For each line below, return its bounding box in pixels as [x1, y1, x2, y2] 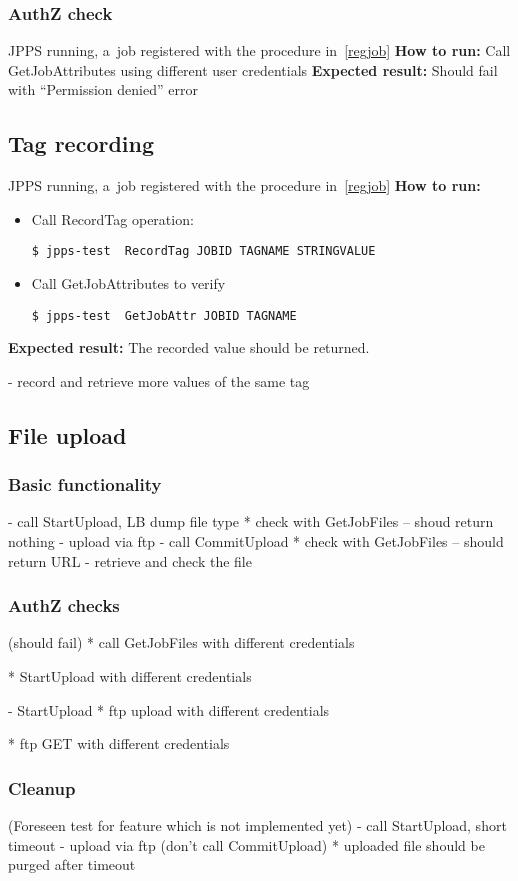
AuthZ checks [8, 593, 120, 618]
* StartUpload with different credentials [8, 666, 252, 687]
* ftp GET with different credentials [8, 733, 230, 754]
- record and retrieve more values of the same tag [8, 370, 310, 391]
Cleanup [8, 775, 76, 800]
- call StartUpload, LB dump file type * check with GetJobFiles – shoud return [8, 511, 494, 532]
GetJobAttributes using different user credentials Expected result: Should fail [8, 59, 498, 80]
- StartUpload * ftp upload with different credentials [8, 699, 330, 720]
